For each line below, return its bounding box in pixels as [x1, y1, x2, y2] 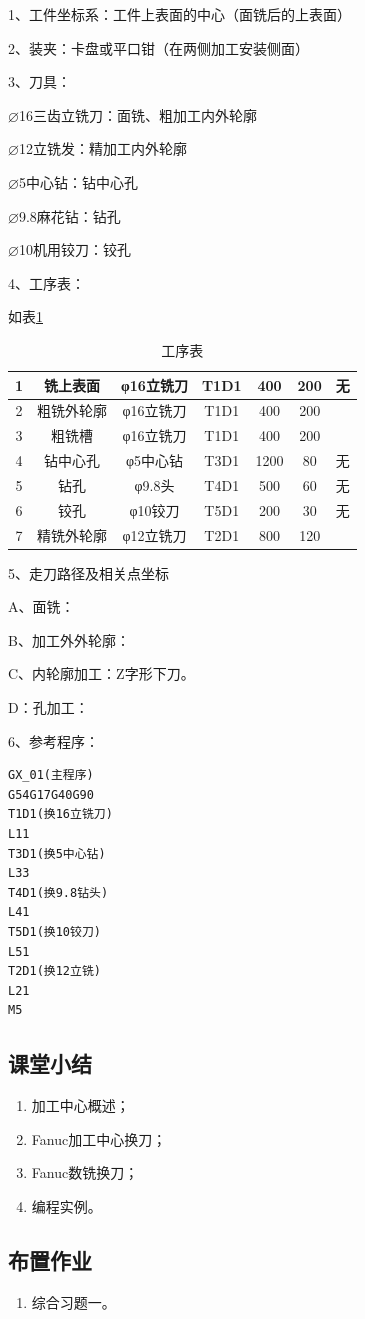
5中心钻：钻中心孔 [18, 171, 138, 192]
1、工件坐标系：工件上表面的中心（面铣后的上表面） [8, 4, 351, 24]
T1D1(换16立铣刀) [8, 807, 113, 822]
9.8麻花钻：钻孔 [18, 205, 121, 226]
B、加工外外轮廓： [8, 629, 130, 650]
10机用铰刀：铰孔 [18, 239, 131, 260]
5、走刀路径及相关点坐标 [8, 562, 169, 583]
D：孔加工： [8, 697, 89, 718]
